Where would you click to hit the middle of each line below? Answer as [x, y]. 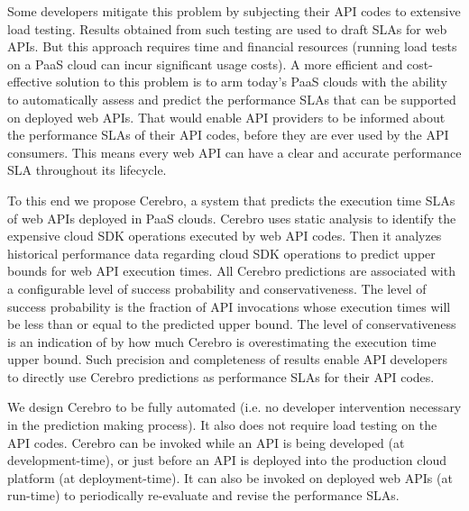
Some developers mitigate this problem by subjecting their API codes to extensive [234, 11]
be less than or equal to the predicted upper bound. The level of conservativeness [232, 324]
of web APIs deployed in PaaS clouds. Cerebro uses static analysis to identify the [232, 218]
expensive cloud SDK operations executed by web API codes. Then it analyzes [225, 236]
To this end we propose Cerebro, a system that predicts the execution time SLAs [231, 200]
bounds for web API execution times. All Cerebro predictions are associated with [231, 271]
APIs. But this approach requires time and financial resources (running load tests [232, 46]
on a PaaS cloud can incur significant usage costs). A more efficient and [205, 64]
